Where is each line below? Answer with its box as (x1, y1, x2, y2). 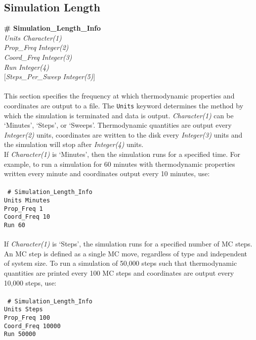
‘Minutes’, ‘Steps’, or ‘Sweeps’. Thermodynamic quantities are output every (4, 120, 232, 130)
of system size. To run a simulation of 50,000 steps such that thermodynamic (4, 258, 237, 268)
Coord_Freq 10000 (4, 322, 61, 330)
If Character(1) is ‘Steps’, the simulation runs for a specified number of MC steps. (4, 239, 253, 249)
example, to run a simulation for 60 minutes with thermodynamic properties (4, 158, 235, 169)
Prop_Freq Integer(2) (4, 42, 69, 52)
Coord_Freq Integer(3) (4, 51, 72, 62)
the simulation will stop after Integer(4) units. (4, 139, 144, 149)
